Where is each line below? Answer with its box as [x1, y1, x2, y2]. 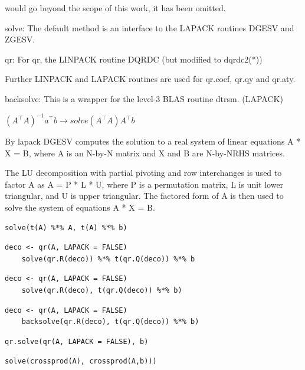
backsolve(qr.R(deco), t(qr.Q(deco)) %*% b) [21, 317, 199, 326]
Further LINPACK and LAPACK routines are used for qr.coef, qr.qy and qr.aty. [5, 73, 296, 85]
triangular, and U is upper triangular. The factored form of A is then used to [5, 189, 284, 202]
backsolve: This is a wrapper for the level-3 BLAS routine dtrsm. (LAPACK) [5, 92, 283, 104]
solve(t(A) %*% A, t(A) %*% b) [5, 223, 127, 232]
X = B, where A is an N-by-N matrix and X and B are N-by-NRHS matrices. [5, 146, 285, 159]
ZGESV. [5, 33, 35, 45]
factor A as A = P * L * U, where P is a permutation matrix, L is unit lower [5, 178, 284, 190]
